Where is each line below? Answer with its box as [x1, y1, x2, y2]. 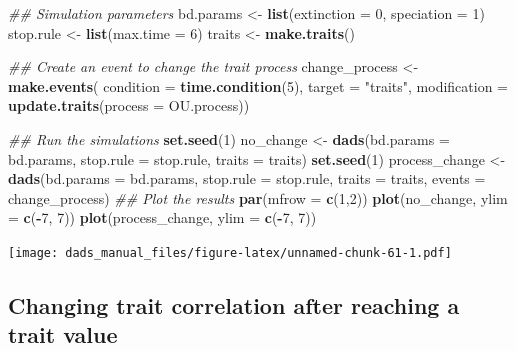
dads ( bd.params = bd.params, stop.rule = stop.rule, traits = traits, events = [8, 168, 486, 189]
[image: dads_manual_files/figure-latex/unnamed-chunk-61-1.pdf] [8, 245, 452, 260]
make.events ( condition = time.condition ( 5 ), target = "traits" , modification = [8, 75, 508, 96]
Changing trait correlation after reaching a [8, 289, 460, 320]
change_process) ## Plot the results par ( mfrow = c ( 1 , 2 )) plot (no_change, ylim [8, 187, 508, 208]
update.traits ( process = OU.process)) [8, 95, 250, 116]
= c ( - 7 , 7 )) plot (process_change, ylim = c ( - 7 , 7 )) [8, 207, 317, 228]
